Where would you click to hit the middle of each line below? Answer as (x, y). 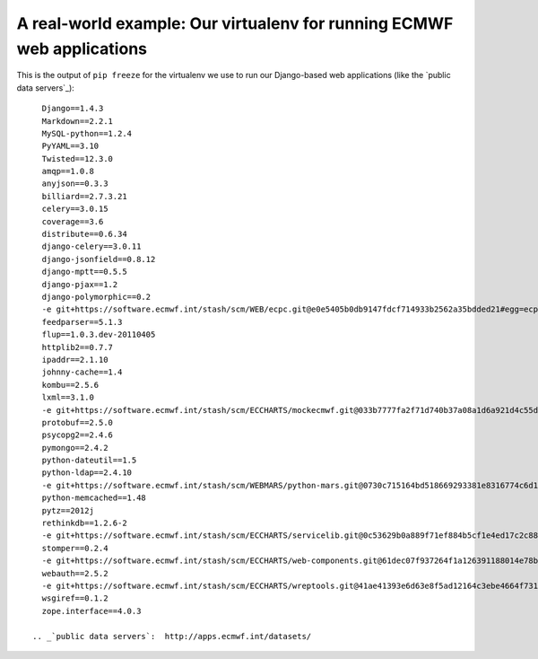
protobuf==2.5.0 (78, 422)
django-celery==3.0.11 (91, 246)
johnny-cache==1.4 (82, 372)
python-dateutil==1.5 (89, 461)
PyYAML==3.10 (70, 146)
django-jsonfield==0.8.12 (99, 259)
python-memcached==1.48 (94, 498)
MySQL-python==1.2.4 (87, 133)
